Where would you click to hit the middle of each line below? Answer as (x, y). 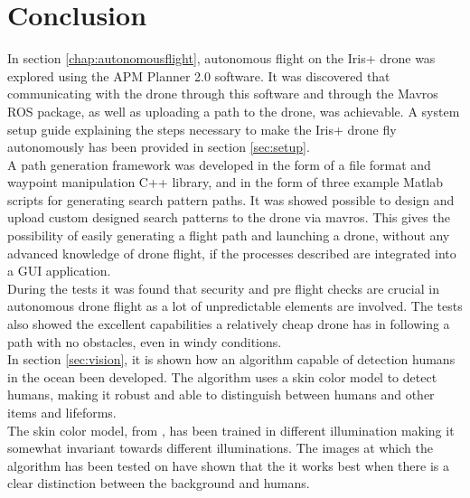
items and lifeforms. (62, 412)
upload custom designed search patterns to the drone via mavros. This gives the (229, 217)
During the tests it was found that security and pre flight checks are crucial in (223, 288)
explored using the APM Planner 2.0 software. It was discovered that (199, 75)
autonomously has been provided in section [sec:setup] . (159, 147)
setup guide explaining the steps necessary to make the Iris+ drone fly (202, 129)
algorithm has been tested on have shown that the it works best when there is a (228, 465)
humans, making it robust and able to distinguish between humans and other (221, 395)
